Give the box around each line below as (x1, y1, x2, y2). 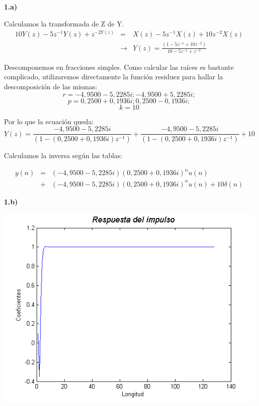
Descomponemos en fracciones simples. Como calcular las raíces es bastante (4, 61, 234, 72)
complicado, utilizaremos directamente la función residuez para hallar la (4, 71, 223, 82)
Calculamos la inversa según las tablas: (4, 150, 123, 161)
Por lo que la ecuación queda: (4, 116, 94, 126)
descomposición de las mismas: (4, 81, 97, 92)
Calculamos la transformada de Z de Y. (4, 18, 124, 28)
